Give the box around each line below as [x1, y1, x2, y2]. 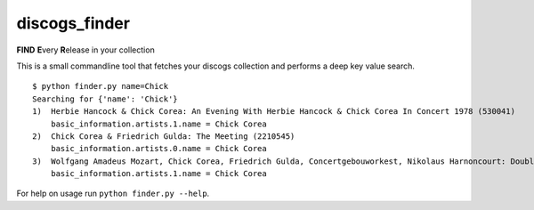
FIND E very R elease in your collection [16, 44, 155, 55]
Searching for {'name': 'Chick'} [32, 93, 178, 104]
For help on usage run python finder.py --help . [16, 188, 210, 199]
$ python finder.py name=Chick [32, 81, 169, 92]
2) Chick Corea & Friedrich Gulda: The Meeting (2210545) [32, 131, 295, 141]
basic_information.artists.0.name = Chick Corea [50, 143, 267, 154]
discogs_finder [16, 13, 131, 33]
